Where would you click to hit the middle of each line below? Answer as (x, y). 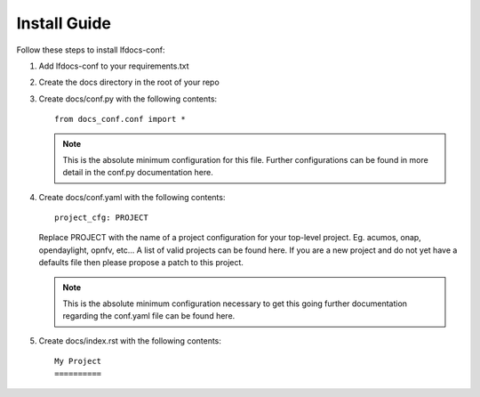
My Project (78, 361)
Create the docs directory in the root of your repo (129, 82)
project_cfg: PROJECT (101, 218)
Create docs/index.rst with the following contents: (130, 340)
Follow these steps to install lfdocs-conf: (91, 50)
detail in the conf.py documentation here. (138, 173)
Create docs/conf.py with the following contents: (128, 99)
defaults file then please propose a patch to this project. (141, 263)
